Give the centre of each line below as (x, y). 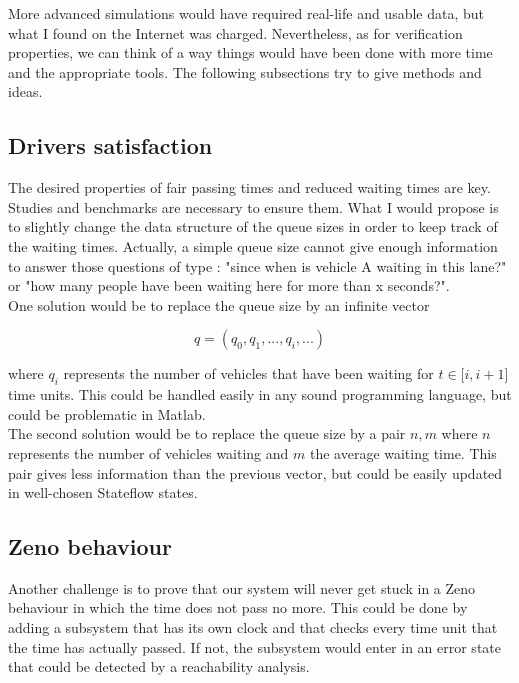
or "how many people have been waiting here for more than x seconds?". (229, 285)
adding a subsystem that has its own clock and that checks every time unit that (253, 627)
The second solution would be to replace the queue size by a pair (207, 433)
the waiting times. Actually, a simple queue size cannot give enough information (253, 245)
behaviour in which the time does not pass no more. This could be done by (238, 607)
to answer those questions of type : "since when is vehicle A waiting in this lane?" (257, 265)
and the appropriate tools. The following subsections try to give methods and (245, 71)
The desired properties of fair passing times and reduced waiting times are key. (249, 187)
